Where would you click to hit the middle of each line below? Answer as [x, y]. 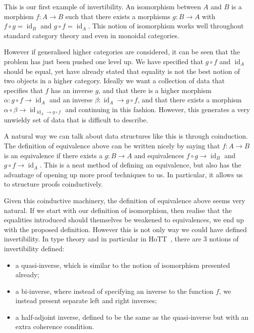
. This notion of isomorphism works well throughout [166, 26]
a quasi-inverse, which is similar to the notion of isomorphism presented [123, 265]
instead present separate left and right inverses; [86, 300]
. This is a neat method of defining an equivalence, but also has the [140, 165]
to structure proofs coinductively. [53, 184]
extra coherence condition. [55, 326]
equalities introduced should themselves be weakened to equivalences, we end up [124, 220]
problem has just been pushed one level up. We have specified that [104, 61]
